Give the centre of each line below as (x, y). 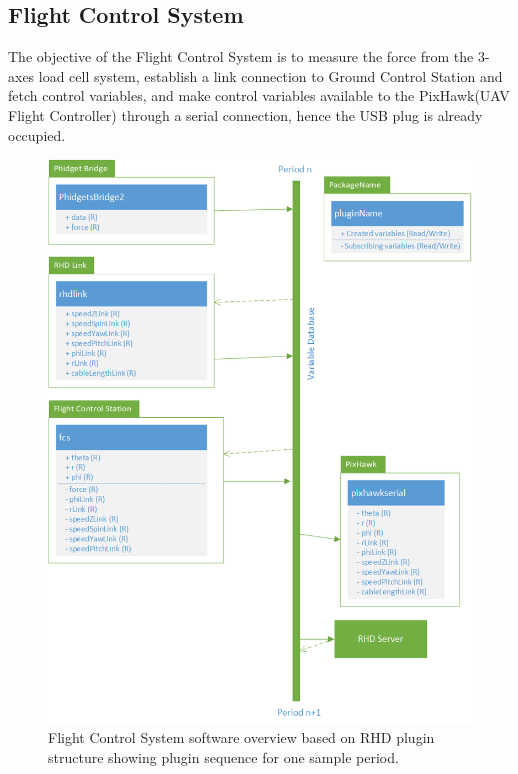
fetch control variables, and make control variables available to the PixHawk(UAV (259, 95)
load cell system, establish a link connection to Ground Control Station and (270, 75)
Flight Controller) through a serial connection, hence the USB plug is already (245, 114)
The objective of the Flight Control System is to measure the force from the (241, 56)
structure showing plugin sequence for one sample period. (223, 756)
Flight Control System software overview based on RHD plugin (241, 737)
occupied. (37, 134)
